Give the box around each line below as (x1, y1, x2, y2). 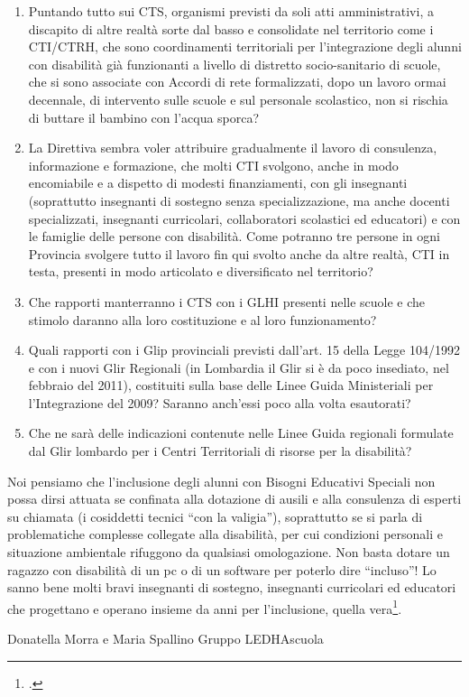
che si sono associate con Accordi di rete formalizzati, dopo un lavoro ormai (28, 72, 446, 91)
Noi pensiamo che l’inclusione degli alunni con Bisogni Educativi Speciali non (7, 471, 436, 490)
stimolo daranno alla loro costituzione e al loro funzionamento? (28, 310, 377, 329)
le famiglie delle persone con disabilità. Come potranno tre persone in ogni (28, 227, 440, 246)
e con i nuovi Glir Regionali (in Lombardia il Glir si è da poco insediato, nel (28, 358, 449, 376)
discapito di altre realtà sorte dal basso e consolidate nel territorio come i (28, 19, 434, 38)
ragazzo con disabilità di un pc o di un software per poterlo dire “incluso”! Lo (7, 560, 437, 579)
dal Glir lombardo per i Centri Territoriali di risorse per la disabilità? (28, 441, 412, 460)
